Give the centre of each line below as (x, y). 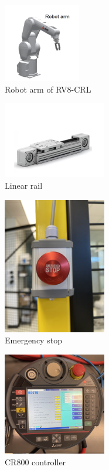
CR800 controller (35, 462)
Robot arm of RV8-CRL (48, 89)
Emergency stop (33, 340)
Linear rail (24, 185)
